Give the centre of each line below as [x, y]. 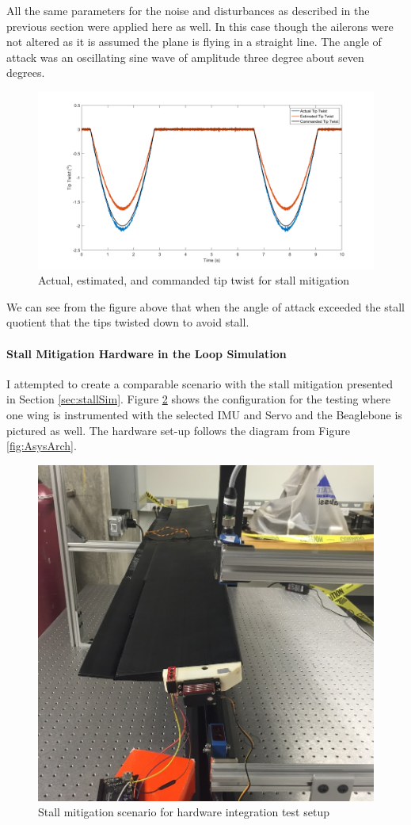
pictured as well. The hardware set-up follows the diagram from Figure [178, 430]
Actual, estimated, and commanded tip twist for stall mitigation [194, 280]
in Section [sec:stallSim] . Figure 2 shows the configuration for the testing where [198, 399]
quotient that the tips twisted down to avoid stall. [128, 322]
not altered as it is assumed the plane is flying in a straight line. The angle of [194, 42]
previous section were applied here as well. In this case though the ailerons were [200, 26]
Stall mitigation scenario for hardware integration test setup [184, 812]
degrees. [26, 73]
